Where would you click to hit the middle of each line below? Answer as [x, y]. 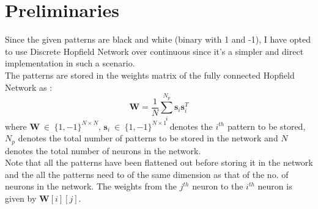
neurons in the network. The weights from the [91, 186]
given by [21, 198]
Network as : [29, 87]
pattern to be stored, [266, 126]
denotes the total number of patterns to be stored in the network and [148, 138]
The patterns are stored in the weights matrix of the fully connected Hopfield [150, 75]
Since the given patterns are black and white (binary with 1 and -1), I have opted [158, 39]
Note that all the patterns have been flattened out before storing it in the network [159, 162]
